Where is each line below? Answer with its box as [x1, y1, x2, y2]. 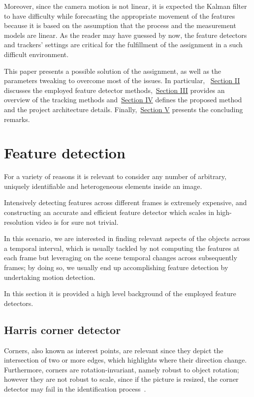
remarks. [4, 114, 30, 124]
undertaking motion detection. [4, 272, 95, 282]
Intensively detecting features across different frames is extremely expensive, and [4, 197, 247, 208]
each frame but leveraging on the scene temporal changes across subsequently [4, 252, 237, 263]
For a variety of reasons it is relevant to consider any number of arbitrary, [4, 171, 226, 182]
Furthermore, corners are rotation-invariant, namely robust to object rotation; [4, 364, 239, 374]
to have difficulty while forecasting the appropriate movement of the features [4, 10, 235, 21]
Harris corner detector [4, 322, 121, 337]
